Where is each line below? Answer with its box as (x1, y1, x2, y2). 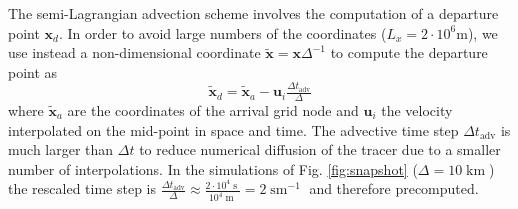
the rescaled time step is (8, 178, 157, 199)
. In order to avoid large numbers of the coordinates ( (58, 22, 387, 43)
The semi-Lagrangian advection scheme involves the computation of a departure (8, 3, 499, 23)
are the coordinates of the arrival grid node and (67, 99, 359, 120)
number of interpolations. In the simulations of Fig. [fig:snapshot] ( (8, 158, 418, 179)
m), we (456, 22, 498, 43)
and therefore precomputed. (309, 178, 479, 199)
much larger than (8, 139, 114, 160)
